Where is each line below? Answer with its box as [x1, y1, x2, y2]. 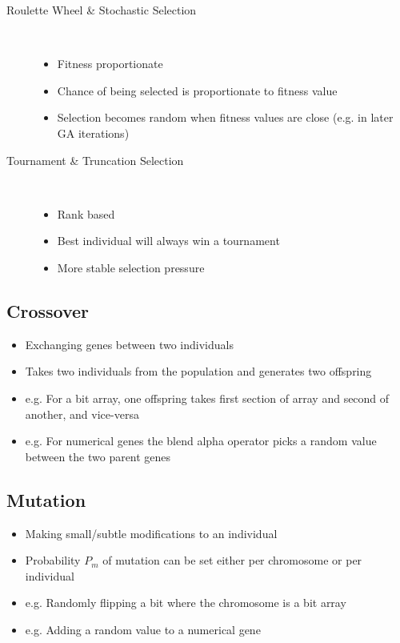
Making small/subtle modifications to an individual [25, 524, 278, 541]
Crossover [6, 298, 90, 323]
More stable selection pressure [57, 259, 205, 275]
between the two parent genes [25, 448, 171, 464]
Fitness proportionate [57, 55, 163, 72]
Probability [25, 552, 81, 569]
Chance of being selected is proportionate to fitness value [57, 82, 338, 98]
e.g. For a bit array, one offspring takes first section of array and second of [25, 389, 390, 406]
